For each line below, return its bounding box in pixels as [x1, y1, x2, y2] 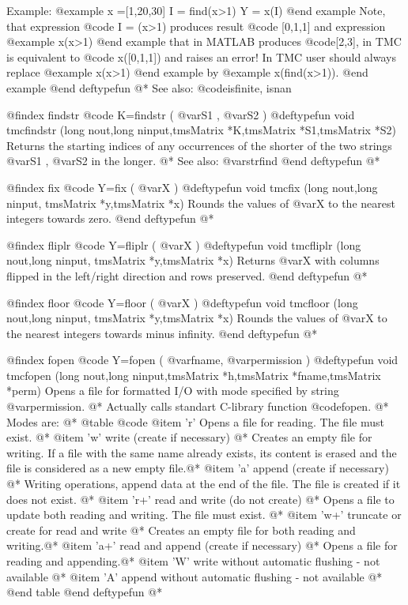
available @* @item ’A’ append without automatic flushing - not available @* [6, 568, 383, 584]
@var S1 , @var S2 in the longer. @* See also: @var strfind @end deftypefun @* [6, 152, 380, 169]
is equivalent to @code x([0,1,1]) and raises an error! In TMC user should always [6, 48, 396, 65]
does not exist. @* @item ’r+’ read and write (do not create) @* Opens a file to [6, 490, 395, 507]
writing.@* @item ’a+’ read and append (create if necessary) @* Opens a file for [6, 537, 398, 554]
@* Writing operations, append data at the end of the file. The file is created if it [6, 475, 401, 492]
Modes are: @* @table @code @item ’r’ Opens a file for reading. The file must [6, 413, 384, 430]
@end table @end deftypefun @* [6, 584, 163, 600]
